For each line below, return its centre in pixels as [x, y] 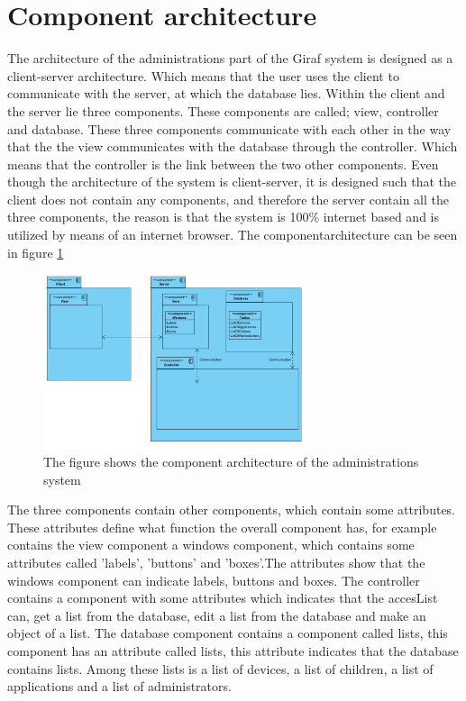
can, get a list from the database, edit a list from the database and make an [217, 615]
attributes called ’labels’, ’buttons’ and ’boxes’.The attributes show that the [216, 563]
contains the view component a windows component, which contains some [211, 545]
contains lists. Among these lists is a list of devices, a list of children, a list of [220, 668]
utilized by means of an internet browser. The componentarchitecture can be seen [233, 235]
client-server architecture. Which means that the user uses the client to [203, 75]
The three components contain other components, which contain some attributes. [232, 510]
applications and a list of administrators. [119, 686]
